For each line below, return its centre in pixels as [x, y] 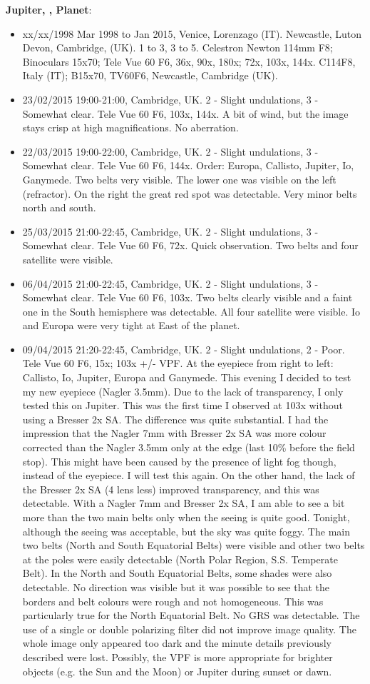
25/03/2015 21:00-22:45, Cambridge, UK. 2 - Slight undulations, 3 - [170, 231]
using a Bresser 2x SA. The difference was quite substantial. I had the [175, 419]
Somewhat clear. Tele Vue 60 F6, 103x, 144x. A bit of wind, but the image [185, 113]
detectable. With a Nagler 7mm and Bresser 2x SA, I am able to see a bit [184, 503]
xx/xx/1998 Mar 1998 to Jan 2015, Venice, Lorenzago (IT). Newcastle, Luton [192, 33]
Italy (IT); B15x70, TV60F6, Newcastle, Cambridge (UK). [150, 75]
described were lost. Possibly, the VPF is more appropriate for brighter [178, 657]
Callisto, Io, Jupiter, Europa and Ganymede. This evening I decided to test [187, 377]
